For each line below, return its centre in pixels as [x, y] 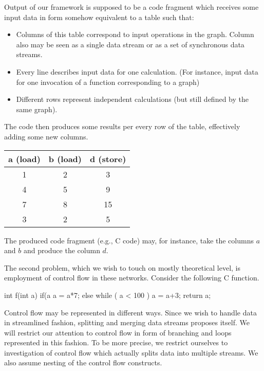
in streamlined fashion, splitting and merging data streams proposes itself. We [127, 322]
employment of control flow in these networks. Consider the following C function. [132, 278]
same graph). [37, 109]
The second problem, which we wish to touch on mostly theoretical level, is [122, 267]
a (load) [24, 158]
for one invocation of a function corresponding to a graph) [108, 82]
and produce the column [62, 250]
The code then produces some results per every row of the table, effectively [122, 126]
